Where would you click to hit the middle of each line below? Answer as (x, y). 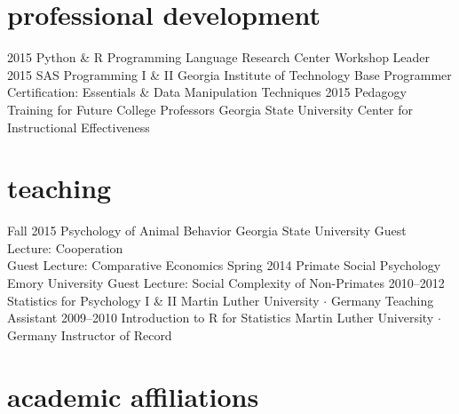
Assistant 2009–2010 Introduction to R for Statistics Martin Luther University (221, 318)
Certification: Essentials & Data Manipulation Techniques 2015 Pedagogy (207, 92)
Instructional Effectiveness (79, 127)
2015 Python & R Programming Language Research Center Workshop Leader (219, 57)
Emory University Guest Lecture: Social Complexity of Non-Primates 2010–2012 (226, 283)
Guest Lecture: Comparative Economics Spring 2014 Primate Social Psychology (224, 265)
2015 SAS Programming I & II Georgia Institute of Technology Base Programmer (229, 74)
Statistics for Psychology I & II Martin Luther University (163, 300)
